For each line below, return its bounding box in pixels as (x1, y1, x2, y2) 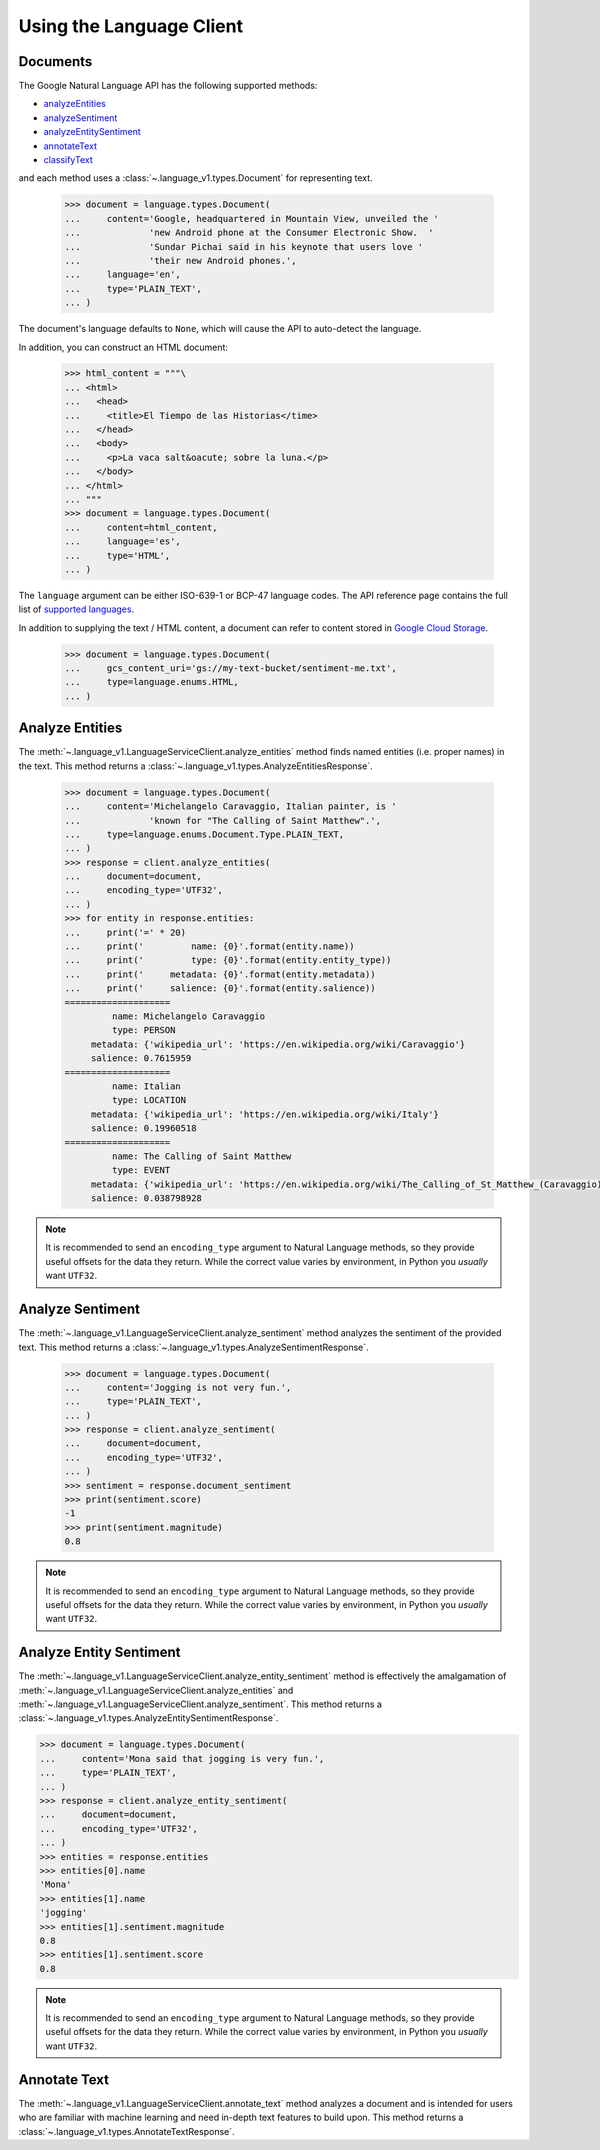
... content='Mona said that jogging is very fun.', (39, 1753, 325, 1764)
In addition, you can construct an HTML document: (18, 341, 229, 353)
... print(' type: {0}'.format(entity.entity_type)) (64, 955, 392, 966)
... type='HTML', (64, 550, 171, 561)
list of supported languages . (18, 603, 135, 615)
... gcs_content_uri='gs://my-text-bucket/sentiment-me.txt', (64, 663, 397, 674)
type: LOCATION (111, 1095, 187, 1106)
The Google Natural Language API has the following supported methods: (18, 80, 318, 92)
